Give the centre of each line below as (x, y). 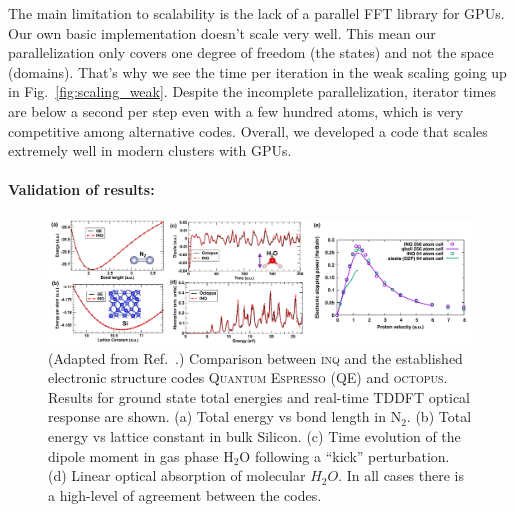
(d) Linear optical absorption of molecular (177, 475)
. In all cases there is (401, 475)
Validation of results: (81, 189)
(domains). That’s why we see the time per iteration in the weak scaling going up (257, 71)
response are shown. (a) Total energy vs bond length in (217, 416)
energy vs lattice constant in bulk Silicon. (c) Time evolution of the (254, 435)
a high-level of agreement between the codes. (185, 494)
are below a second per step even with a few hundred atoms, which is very (236, 110)
